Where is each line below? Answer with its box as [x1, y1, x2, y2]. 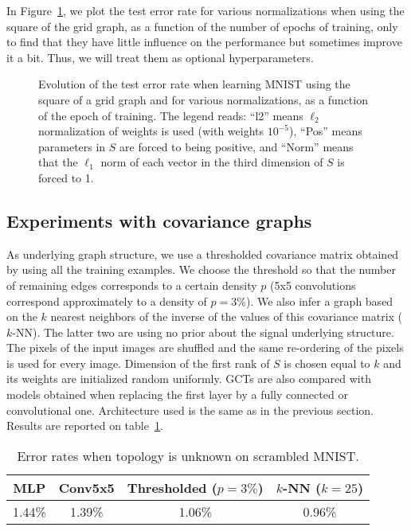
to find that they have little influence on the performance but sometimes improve [6, 33, 402, 50]
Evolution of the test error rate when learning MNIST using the [38, 76, 350, 92]
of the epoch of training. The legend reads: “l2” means [38, 107, 303, 123]
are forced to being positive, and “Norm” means [119, 138, 354, 154]
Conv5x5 [58, 478, 115, 497]
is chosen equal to [284, 354, 370, 371]
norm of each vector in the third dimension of [100, 154, 323, 170]
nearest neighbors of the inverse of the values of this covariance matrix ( [50, 308, 403, 325]
